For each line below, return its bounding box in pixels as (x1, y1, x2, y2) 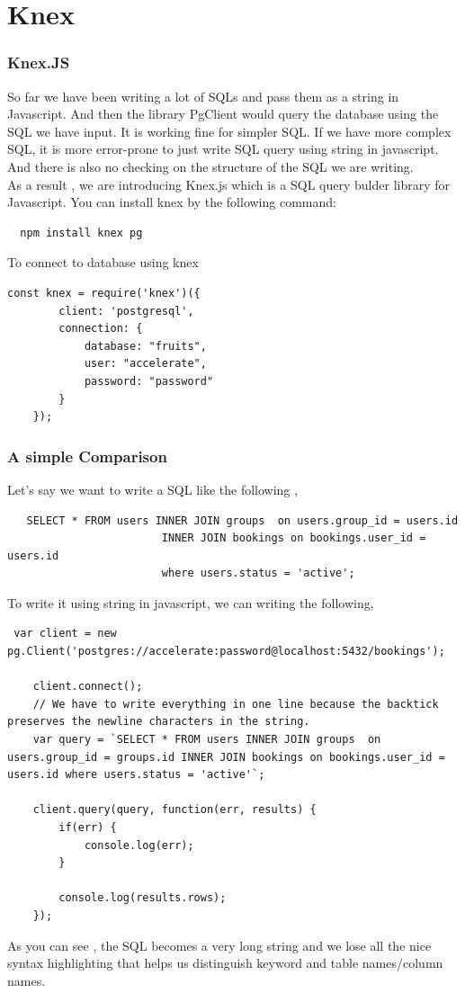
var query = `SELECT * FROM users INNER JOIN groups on (32, 733, 381, 747)
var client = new (13, 627, 117, 640)
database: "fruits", (84, 339, 207, 353)
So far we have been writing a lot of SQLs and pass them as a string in (7, 86, 399, 105)
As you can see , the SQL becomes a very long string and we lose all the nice (7, 935, 432, 954)
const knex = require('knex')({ (7, 286, 201, 300)
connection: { (58, 322, 143, 335)
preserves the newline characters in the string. (7, 715, 310, 729)
